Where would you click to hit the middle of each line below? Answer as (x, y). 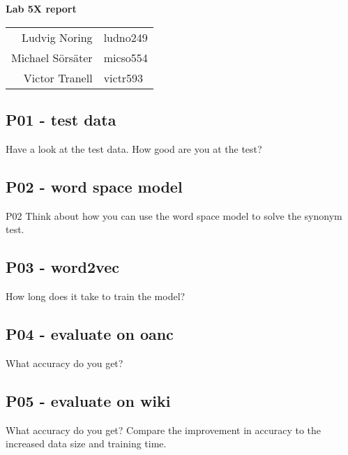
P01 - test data (61, 119)
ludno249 (126, 37)
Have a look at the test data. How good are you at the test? (134, 148)
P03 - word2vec (62, 267)
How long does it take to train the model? (96, 296)
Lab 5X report (41, 8)
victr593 (123, 77)
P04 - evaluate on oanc (90, 333)
